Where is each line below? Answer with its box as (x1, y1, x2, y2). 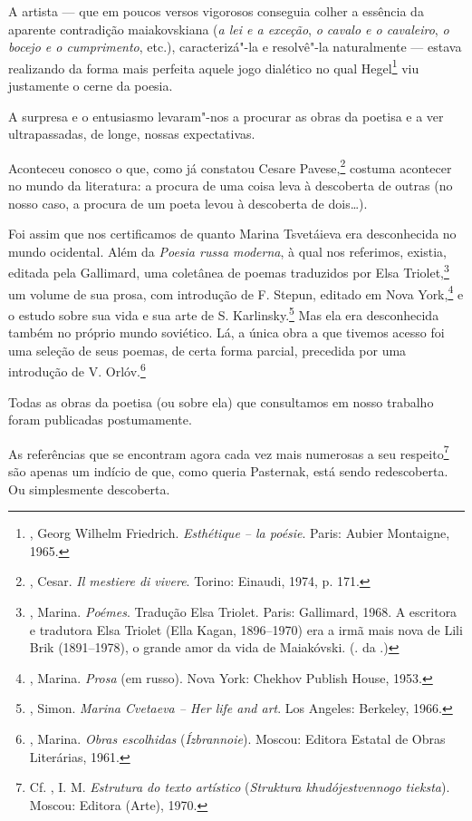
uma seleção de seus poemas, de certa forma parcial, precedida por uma (8, 340, 407, 359)
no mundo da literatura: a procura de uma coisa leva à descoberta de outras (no (8, 176, 453, 195)
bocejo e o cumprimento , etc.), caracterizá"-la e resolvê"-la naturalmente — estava (8, 37, 462, 56)
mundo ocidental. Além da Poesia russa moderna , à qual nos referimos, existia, (8, 241, 447, 260)
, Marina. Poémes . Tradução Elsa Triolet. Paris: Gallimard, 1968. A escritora (29, 602, 458, 621)
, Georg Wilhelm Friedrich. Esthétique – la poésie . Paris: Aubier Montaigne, (29, 523, 450, 542)
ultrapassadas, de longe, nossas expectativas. (8, 124, 255, 143)
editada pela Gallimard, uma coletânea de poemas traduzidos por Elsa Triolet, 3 (8, 260, 449, 282)
